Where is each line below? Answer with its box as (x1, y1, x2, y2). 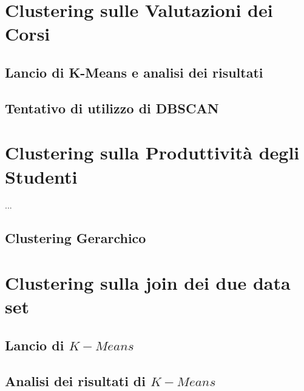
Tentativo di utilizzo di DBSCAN (5, 98, 219, 117)
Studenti (5, 164, 78, 189)
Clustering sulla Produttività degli (5, 140, 300, 165)
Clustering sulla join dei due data (5, 270, 291, 295)
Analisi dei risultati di (5, 371, 146, 390)
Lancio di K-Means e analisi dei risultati (5, 62, 263, 81)
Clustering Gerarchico (5, 229, 146, 247)
